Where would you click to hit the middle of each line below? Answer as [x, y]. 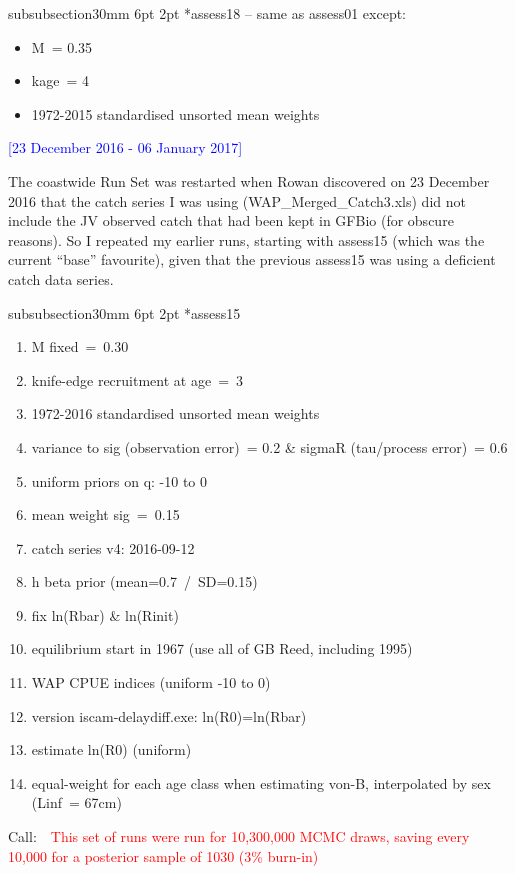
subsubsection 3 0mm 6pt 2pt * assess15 [124, 312]
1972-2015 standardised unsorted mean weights [175, 113]
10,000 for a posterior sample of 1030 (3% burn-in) [163, 855]
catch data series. [61, 278]
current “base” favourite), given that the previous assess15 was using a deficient [252, 259]
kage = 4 [60, 80]
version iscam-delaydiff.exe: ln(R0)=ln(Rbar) [169, 715]
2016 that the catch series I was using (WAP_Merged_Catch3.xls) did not [237, 200]
